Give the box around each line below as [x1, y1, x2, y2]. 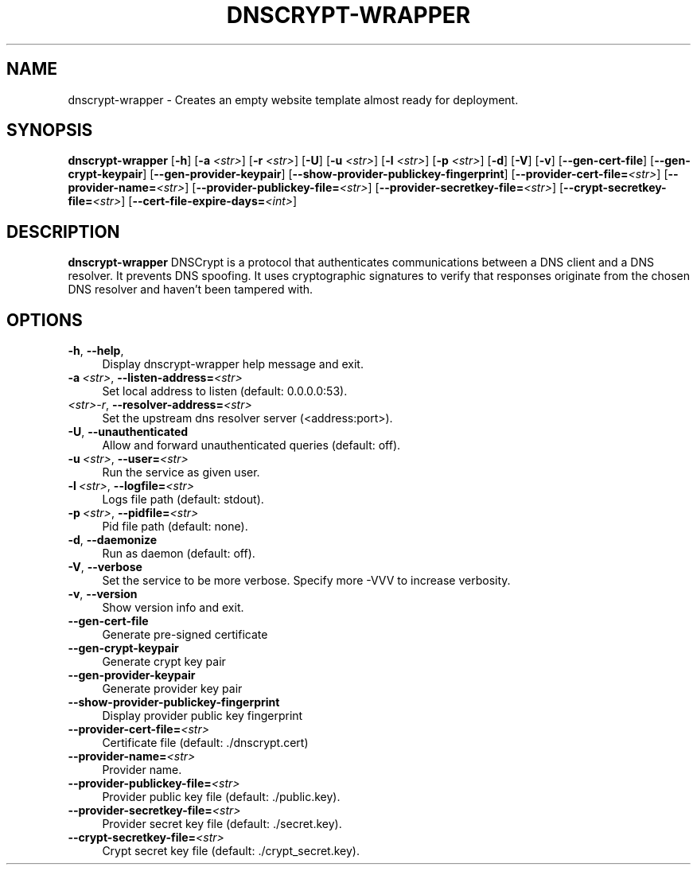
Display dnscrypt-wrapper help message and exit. [102, 357, 364, 371]
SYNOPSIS [6, 120, 93, 141]
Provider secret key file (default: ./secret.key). [102, 817, 342, 831]
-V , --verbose [68, 560, 142, 574]
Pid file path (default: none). [102, 519, 248, 534]
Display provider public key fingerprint [102, 709, 303, 723]
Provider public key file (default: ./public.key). [102, 790, 341, 804]
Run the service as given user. [102, 465, 260, 480]
